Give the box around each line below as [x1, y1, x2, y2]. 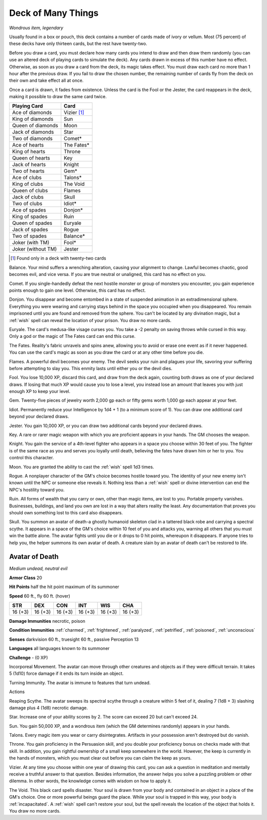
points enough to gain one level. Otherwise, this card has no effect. [9, 287, 146, 293]
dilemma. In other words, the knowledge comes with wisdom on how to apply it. [9, 778, 172, 784]
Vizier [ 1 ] [63, 109, 85, 116]
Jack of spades [12, 226, 48, 233]
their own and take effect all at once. [9, 77, 84, 84]
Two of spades [12, 233, 47, 240]
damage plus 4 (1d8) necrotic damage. [9, 705, 88, 711]
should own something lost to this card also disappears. [9, 509, 123, 515]
